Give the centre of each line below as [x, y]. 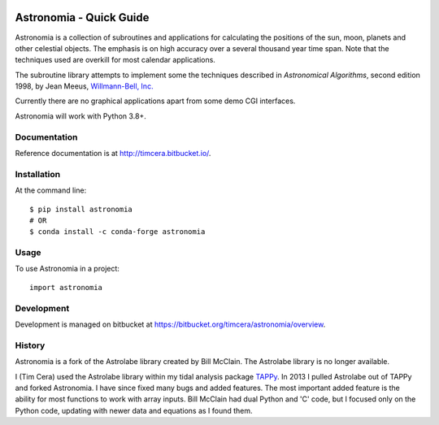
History [30, 345]
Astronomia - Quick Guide [82, 17]
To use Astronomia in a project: [67, 269]
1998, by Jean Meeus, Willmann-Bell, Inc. [84, 86]
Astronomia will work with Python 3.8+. [80, 116]
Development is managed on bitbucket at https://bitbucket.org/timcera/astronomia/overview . [170, 324]
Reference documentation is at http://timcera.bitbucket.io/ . [113, 153]
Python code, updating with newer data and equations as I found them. [134, 410]
